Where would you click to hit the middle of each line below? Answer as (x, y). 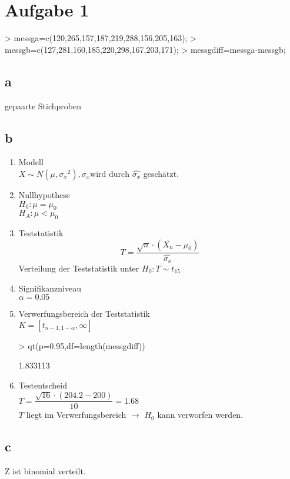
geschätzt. (161, 173)
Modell (31, 162)
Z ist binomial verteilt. (45, 471)
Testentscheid (43, 385)
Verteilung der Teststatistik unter (79, 268)
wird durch (110, 174)
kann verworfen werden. (200, 415)
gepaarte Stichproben (43, 105)
